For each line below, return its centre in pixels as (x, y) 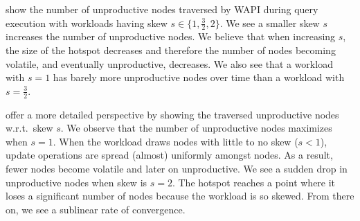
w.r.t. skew (29, 128)
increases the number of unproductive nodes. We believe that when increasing (171, 36)
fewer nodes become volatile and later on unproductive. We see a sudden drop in (177, 168)
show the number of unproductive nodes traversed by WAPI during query (162, 9)
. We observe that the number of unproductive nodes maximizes (196, 128)
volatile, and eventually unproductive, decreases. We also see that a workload (169, 63)
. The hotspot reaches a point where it (254, 182)
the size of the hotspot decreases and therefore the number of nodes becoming (171, 50)
